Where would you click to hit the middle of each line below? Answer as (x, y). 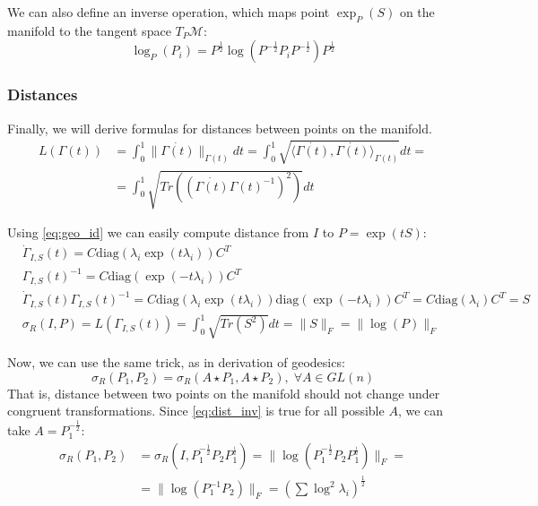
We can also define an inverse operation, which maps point (169, 12)
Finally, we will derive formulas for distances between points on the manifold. (220, 128)
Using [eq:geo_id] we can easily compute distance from (158, 232)
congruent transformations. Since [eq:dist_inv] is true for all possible (196, 411)
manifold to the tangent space (89, 30)
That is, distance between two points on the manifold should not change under (224, 393)
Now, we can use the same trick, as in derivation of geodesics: (176, 362)
